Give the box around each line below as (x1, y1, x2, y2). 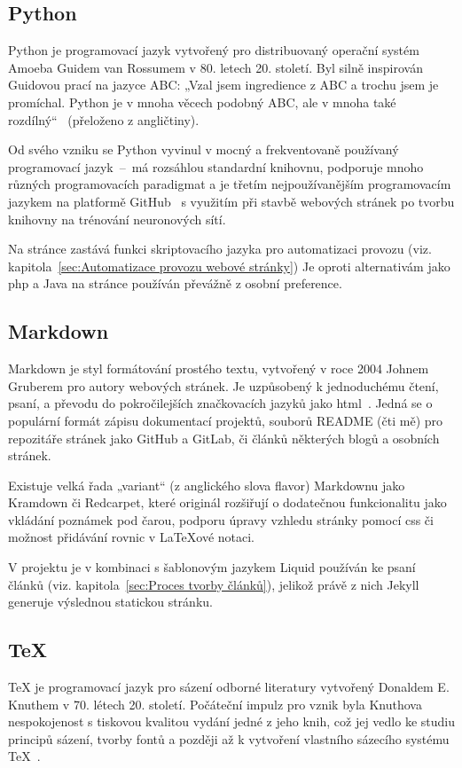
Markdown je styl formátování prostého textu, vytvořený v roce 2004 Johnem (8, 359, 429, 378)
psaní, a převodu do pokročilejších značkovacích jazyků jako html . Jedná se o (8, 394, 433, 412)
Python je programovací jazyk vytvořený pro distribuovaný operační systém (8, 41, 419, 59)
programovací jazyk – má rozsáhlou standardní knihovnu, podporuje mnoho (8, 157, 424, 176)
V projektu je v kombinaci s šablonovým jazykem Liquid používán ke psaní (8, 558, 416, 576)
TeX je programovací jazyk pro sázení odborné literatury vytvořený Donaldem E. (8, 678, 450, 696)
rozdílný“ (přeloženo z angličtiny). (8, 110, 200, 129)
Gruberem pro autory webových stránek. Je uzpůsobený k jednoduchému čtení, (8, 376, 439, 395)
